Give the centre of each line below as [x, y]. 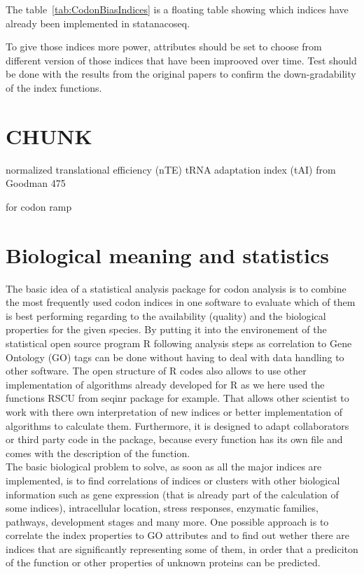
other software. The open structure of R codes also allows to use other [156, 371]
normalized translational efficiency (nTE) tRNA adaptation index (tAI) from [171, 169]
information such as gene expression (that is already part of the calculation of [172, 494]
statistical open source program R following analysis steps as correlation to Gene [179, 343]
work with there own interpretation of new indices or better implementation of [174, 411]
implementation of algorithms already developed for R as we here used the [165, 384]
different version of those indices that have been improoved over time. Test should [181, 60]
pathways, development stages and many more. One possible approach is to [167, 521]
